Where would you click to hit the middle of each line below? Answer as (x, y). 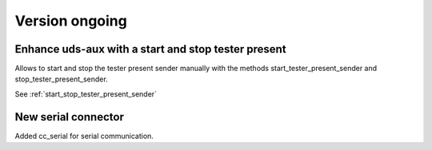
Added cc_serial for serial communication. (84, 136)
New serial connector (69, 117)
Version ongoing (71, 21)
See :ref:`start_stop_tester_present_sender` (86, 94)
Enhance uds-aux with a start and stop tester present (151, 49)
